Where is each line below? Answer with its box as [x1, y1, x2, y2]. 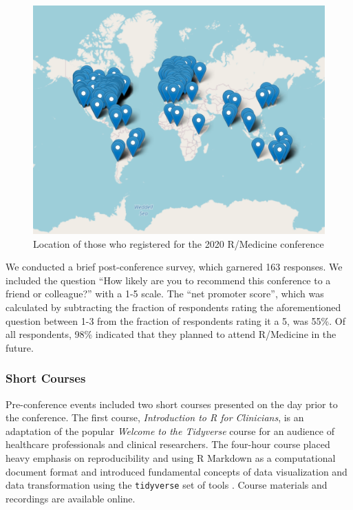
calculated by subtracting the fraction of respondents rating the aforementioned [6, 300, 341, 315]
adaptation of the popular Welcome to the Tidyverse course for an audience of [6, 423, 334, 438]
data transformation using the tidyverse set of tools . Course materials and [6, 478, 328, 492]
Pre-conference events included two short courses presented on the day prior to [6, 396, 338, 411]
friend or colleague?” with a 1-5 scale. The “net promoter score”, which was [6, 286, 324, 301]
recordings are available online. [6, 491, 136, 505]
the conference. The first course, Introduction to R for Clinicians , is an [6, 410, 304, 425]
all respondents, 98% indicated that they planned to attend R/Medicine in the [6, 327, 336, 341]
